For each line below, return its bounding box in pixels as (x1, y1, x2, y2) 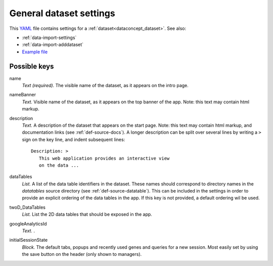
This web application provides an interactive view (38, 155, 170, 161)
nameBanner (9, 92, 36, 98)
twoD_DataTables (9, 204, 45, 210)
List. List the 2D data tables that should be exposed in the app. (22, 211, 153, 217)
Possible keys (9, 62, 54, 70)
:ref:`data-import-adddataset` (22, 42, 83, 48)
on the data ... (38, 162, 79, 168)
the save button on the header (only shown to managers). (22, 251, 142, 257)
